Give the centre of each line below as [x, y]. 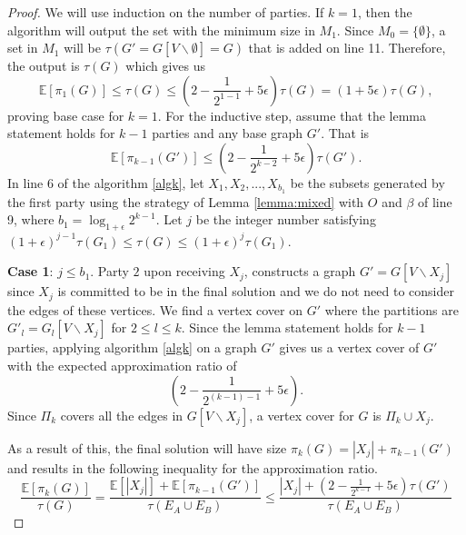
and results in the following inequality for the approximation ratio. [193, 467]
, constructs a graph [300, 271]
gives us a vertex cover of [349, 347]
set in [23, 48]
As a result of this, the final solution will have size [147, 447]
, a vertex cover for [302, 415]
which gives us [166, 66]
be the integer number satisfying [286, 219]
